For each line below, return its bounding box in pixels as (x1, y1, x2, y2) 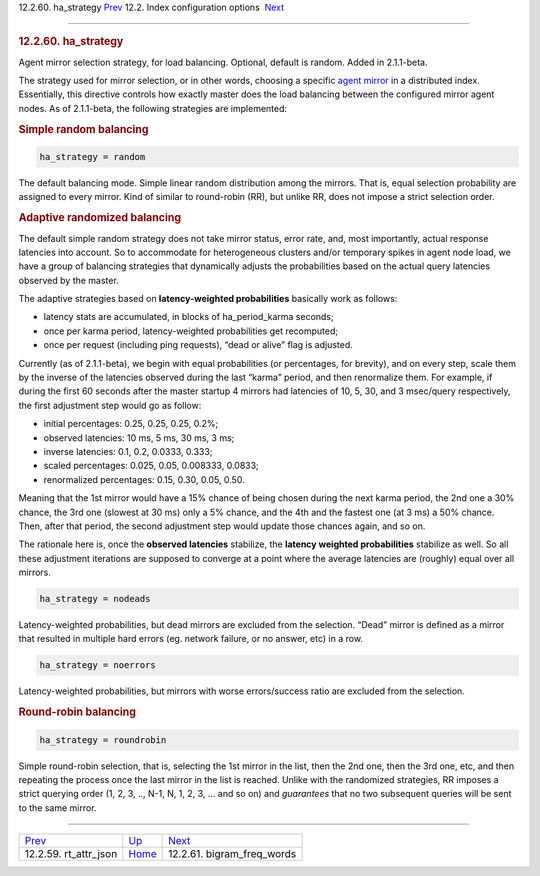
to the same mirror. (18, 801, 97, 814)
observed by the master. (18, 274, 119, 286)
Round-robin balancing (18, 705, 137, 719)
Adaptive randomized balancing (18, 211, 182, 225)
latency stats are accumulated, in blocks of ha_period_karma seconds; (43, 311, 334, 323)
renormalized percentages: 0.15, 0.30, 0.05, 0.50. (43, 473, 245, 485)
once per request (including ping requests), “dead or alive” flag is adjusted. (43, 339, 354, 351)
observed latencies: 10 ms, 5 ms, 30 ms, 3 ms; (43, 431, 235, 444)
